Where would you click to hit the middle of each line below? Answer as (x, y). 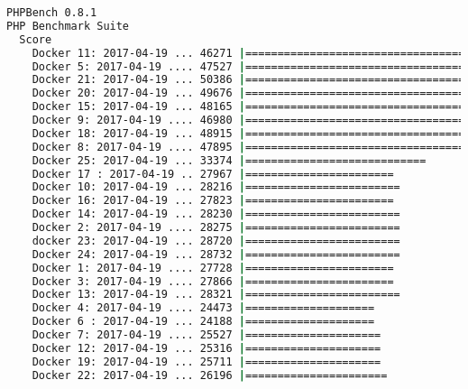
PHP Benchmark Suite (68, 26)
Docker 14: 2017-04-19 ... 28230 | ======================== (216, 214)
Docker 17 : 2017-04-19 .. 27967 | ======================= (213, 174)
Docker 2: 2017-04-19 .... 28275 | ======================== (216, 227)
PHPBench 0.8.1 (52, 13)
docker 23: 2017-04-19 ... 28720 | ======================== (216, 241)
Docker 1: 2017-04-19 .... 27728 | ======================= (213, 268)
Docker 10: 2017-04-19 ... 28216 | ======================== (216, 187)
